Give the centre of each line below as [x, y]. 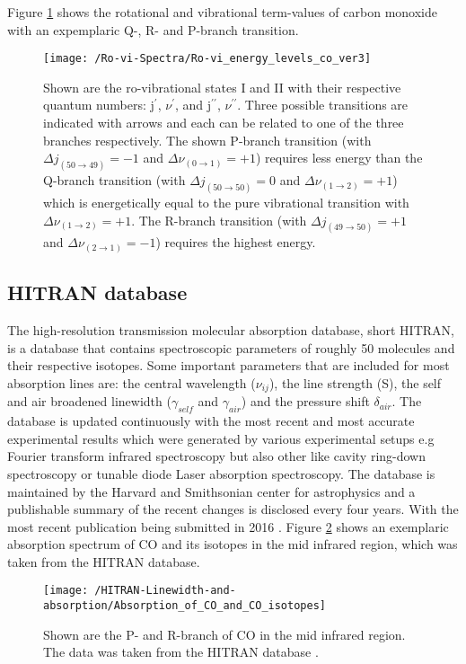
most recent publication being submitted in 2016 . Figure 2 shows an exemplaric [228, 526]
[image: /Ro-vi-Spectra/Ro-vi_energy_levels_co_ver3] [207, 59]
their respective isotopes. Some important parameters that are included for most [229, 365]
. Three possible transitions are [323, 105]
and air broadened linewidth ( [89, 401]
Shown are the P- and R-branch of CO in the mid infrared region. [224, 634]
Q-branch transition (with [114, 180]
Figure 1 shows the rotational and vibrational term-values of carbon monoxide [222, 12]
